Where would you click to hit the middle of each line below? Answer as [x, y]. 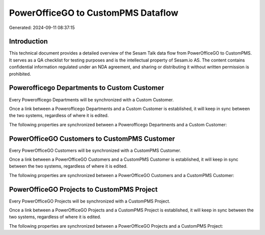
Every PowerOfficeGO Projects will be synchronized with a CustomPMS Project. [90, 201]
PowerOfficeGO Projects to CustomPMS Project [83, 189]
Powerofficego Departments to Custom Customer [87, 88]
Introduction [28, 42]
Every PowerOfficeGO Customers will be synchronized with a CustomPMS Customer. [95, 150]
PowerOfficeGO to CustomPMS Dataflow [94, 13]
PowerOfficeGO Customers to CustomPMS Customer [92, 138]
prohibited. [20, 74]
